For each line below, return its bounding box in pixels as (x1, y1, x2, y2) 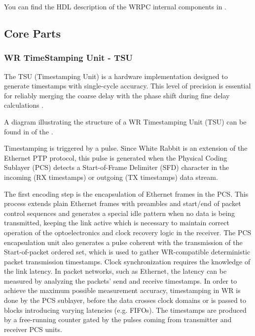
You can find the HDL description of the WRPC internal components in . (4, 1, 226, 11)
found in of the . (4, 126, 53, 136)
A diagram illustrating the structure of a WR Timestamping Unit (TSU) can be (4, 116, 247, 126)
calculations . (4, 100, 44, 110)
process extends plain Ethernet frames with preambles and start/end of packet (4, 198, 241, 209)
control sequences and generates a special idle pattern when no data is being (4, 208, 235, 218)
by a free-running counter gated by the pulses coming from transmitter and (4, 314, 232, 325)
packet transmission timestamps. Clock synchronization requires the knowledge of (4, 256, 251, 266)
